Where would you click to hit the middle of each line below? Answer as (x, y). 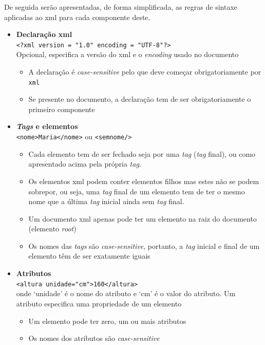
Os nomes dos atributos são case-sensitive (94, 338)
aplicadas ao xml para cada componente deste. (77, 17)
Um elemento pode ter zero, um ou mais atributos (107, 321)
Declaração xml (44, 34)
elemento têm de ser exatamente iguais (89, 256)
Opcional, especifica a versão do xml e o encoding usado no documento (127, 54)
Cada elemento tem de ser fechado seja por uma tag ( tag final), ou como (142, 153)
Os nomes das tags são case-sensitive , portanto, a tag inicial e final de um (144, 246)
